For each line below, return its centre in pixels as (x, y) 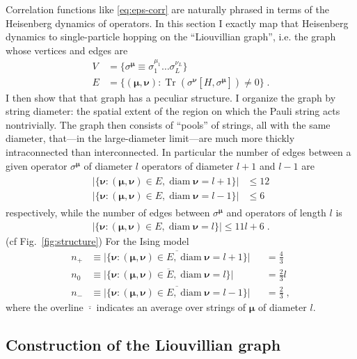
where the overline (45, 307)
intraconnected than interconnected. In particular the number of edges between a (178, 152)
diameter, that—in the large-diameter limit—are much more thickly (150, 138)
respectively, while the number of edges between (108, 213)
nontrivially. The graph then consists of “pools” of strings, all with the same (168, 124)
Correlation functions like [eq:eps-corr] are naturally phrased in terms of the (167, 9)
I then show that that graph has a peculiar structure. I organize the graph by (171, 97)
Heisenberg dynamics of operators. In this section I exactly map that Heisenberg (177, 23)
